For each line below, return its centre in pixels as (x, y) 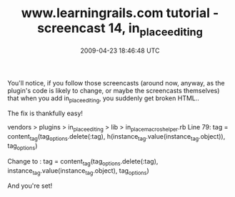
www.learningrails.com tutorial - (120, 13)
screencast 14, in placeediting (120, 29)
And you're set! (30, 186)
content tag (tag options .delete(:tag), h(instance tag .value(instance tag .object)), (116, 137)
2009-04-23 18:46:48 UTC (120, 50)
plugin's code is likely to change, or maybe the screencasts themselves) (114, 90)
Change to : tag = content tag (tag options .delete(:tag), (83, 162)
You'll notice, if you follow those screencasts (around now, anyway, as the (116, 82)
